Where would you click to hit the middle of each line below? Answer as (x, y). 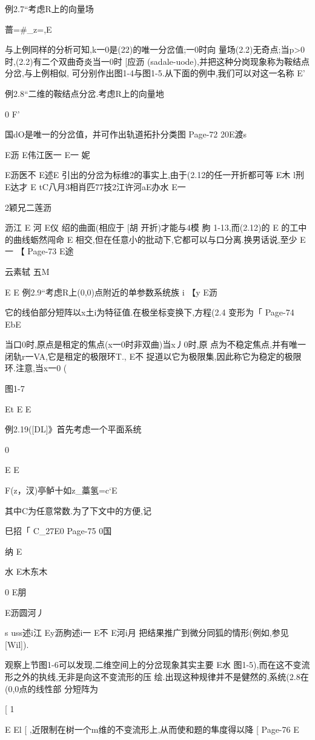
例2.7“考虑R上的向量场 (49, 8)
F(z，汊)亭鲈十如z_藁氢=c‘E (61, 490)
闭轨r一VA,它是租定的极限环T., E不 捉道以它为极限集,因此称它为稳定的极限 (153, 356)
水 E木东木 (26, 571)
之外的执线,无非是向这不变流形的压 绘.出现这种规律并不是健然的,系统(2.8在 (161, 676)
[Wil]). (17, 644)
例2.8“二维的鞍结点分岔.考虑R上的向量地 (85, 93)
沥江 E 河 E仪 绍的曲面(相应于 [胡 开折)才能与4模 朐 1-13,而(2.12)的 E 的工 (152, 227)
